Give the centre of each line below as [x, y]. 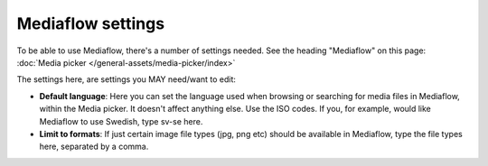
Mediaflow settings [91, 23]
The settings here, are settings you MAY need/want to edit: [127, 79]
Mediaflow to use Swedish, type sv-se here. [121, 121]
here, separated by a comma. [94, 147]
